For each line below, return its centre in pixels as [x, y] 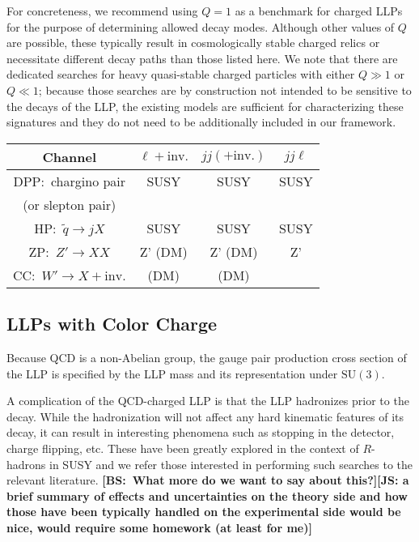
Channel [70, 156]
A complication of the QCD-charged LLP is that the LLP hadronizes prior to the [208, 401]
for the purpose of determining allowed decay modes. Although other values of [201, 26]
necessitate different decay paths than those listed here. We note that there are [202, 58]
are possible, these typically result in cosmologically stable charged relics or [193, 43]
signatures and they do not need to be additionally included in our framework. [201, 122]
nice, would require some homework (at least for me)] [159, 527]
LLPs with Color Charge [112, 324]
